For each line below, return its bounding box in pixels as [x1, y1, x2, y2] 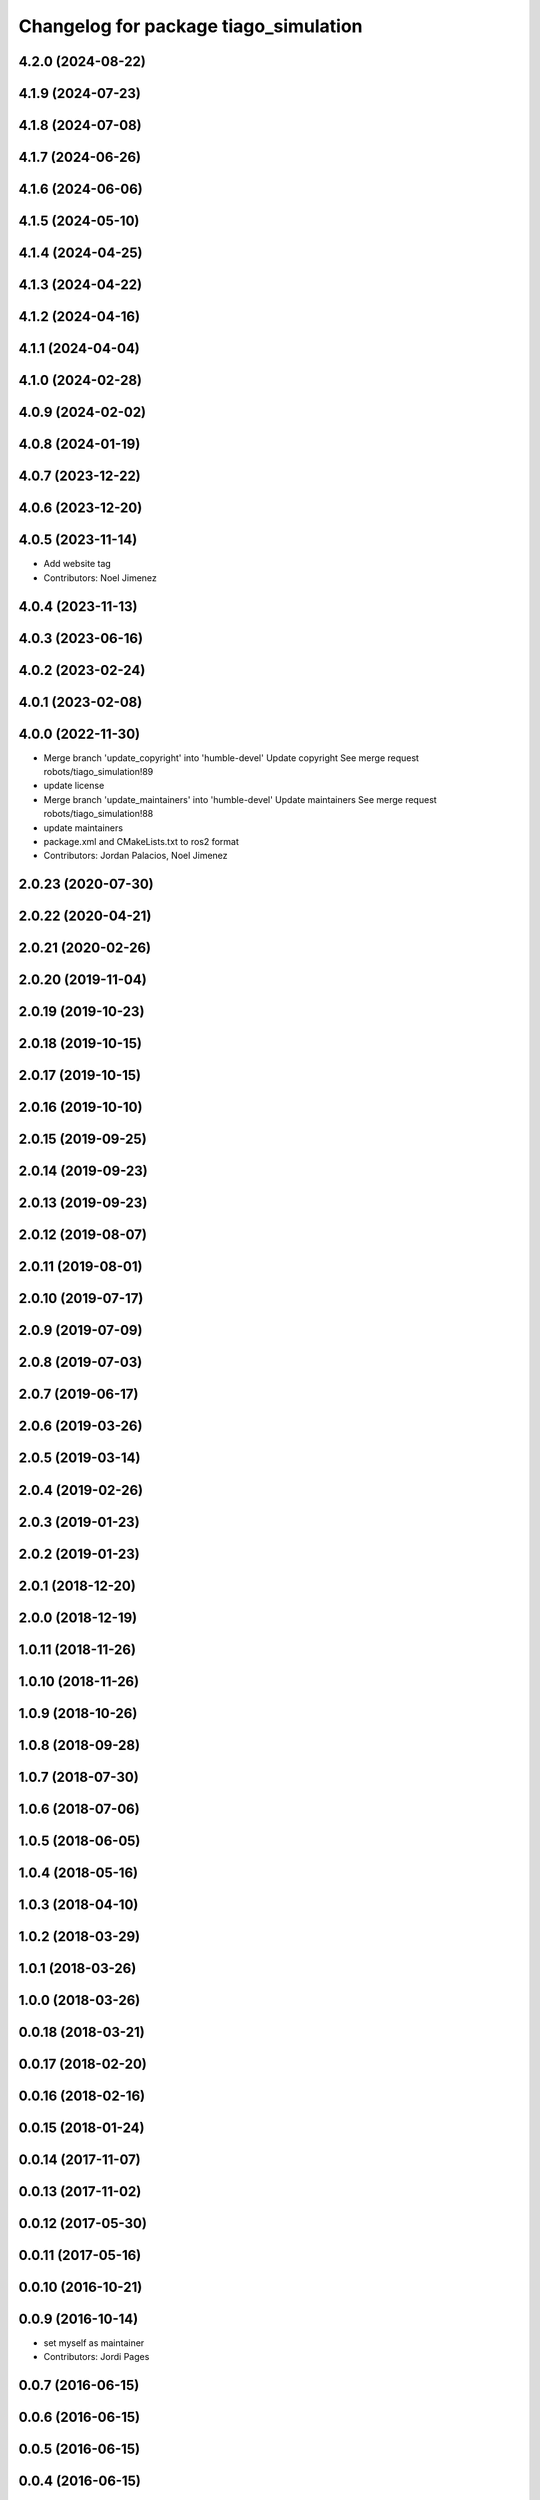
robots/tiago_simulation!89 [43, 766, 154, 778]
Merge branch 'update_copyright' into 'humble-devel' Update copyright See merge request [43, 751, 420, 764]
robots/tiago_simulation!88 [43, 808, 154, 820]
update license [43, 780, 105, 792]
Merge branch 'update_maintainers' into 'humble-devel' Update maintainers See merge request [43, 793, 437, 805]
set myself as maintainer [43, 2337, 145, 2349]
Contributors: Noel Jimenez [43, 571, 157, 584]
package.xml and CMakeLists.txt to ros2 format [43, 836, 240, 847]
